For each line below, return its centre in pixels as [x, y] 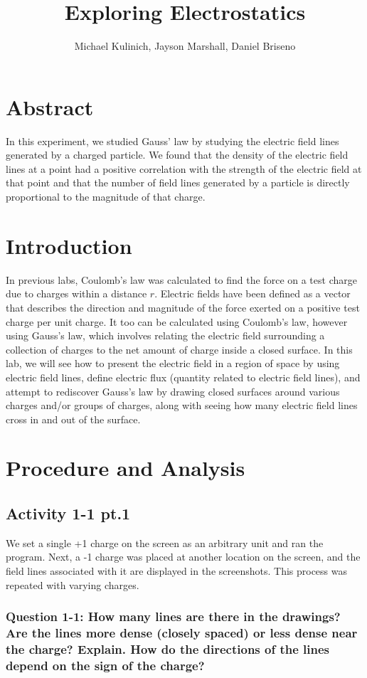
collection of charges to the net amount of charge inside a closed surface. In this [179, 349]
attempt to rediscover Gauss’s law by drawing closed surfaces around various [173, 391]
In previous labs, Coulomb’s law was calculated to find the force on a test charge [181, 279]
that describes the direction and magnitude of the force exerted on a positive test [183, 307]
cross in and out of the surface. [73, 419]
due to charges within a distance [76, 293]
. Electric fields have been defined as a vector [252, 293]
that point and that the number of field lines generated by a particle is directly [178, 182]
